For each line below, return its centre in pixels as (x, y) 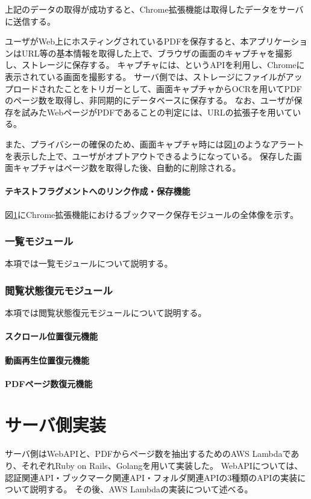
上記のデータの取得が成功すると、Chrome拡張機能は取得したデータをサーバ (154, 9)
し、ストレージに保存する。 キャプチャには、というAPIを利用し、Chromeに (155, 65)
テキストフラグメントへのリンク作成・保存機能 (98, 191)
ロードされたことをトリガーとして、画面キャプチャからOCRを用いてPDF (157, 88)
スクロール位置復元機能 (51, 336)
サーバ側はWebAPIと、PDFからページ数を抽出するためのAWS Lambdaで (148, 454)
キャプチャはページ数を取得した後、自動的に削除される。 (127, 168)
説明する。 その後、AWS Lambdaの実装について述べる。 (141, 489)
